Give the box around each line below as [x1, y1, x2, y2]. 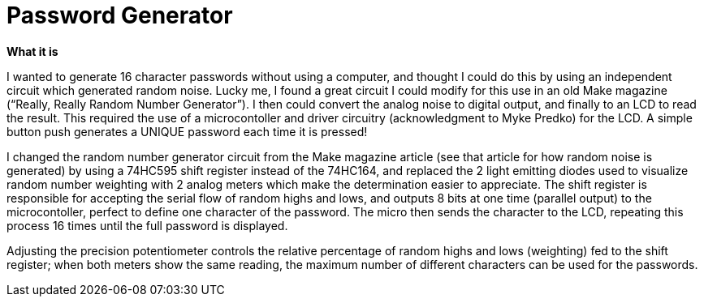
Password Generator [6, 2, 233, 29]
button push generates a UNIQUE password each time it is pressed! [6, 124, 368, 139]
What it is [6, 44, 58, 58]
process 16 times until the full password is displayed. [6, 218, 288, 233]
